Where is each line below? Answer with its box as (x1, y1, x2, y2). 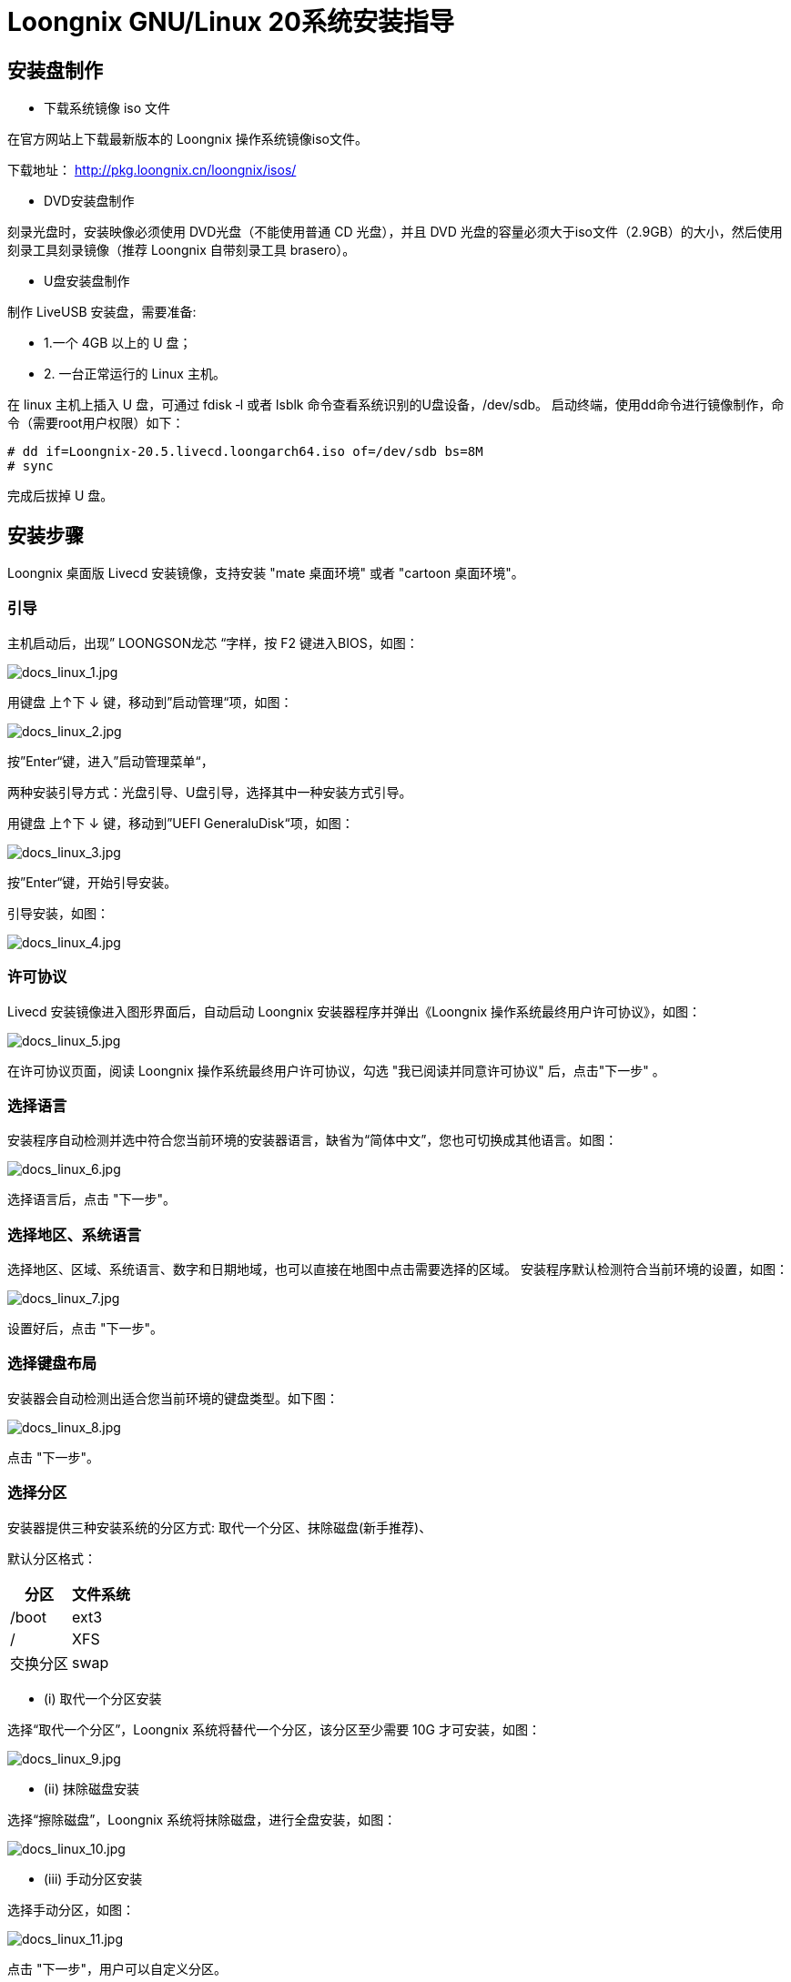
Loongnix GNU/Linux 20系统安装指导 (7, 6, 454, 37)
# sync (7, 459, 54, 474)
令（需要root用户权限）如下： (7, 415, 185, 431)
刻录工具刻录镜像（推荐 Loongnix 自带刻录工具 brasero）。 (7, 242, 356, 258)
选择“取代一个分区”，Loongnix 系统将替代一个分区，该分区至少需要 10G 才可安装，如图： (7, 1721, 541, 1737)
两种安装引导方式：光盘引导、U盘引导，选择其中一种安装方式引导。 (7, 784, 412, 800)
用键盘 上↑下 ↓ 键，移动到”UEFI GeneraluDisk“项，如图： (7, 814, 354, 831)
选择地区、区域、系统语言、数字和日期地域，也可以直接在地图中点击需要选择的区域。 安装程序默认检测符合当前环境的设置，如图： (7, 1261, 788, 1278)
